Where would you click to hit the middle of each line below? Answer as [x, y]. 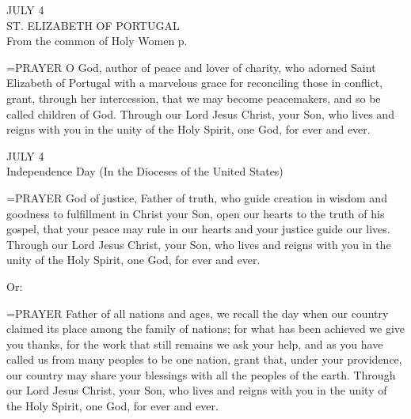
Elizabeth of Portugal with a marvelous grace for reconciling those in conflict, [195, 83]
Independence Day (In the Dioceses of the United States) [145, 171]
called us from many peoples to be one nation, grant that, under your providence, [204, 359]
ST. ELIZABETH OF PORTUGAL [93, 25]
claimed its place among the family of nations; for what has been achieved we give [206, 328]
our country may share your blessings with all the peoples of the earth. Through [201, 374]
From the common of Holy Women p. [97, 41]
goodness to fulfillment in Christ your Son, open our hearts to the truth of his [196, 213]
